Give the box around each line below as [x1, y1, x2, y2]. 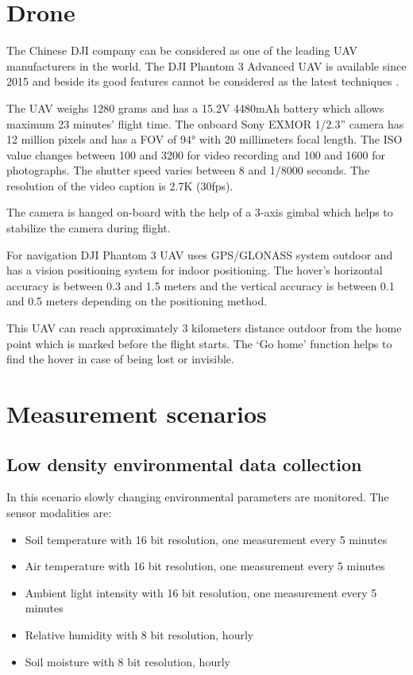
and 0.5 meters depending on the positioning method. [6, 293, 268, 309]
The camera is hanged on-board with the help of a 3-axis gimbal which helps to [6, 204, 393, 221]
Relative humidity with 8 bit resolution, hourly [25, 626, 254, 642]
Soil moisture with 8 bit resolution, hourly [25, 653, 230, 669]
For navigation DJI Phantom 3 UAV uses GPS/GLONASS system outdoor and [6, 246, 393, 263]
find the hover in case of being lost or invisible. [6, 351, 234, 367]
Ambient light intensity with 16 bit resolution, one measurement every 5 [25, 584, 377, 600]
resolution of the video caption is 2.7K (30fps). [6, 177, 234, 194]
